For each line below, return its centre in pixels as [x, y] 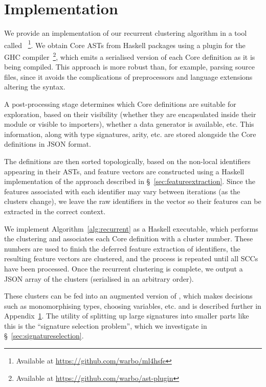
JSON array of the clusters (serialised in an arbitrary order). [99, 278]
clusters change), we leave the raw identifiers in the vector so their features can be [133, 201]
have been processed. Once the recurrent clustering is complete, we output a [124, 268]
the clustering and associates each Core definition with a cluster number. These [129, 238]
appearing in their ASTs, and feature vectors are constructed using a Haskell [124, 171]
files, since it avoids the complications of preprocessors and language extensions [128, 76]
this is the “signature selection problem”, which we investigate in [106, 325]
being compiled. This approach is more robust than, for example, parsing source [129, 67]
